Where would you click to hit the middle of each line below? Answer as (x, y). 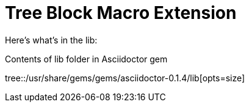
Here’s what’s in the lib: (51, 40)
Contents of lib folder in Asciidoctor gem (86, 59)
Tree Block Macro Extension (121, 13)
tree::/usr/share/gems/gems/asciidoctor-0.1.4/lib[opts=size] (125, 78)
